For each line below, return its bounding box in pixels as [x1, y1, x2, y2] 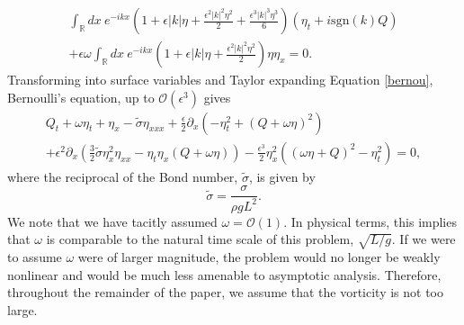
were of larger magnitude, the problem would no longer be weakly [77, 248, 441, 266]
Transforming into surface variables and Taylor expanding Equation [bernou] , [7, 70, 433, 89]
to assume [7, 248, 62, 266]
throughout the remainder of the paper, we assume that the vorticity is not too [7, 283, 443, 302]
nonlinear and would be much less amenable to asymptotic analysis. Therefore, [7, 265, 442, 284]
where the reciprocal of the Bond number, [7, 167, 238, 185]
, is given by [248, 167, 316, 185]
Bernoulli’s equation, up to [7, 87, 155, 106]
